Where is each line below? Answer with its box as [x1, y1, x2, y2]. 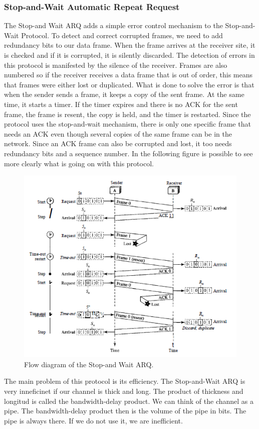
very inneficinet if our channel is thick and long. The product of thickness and [4, 385, 243, 396]
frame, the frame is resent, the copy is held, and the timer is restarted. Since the [4, 109, 251, 119]
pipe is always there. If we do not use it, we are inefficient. [4, 415, 183, 425]
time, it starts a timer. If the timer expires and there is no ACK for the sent [4, 98, 238, 109]
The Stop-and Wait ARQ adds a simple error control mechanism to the [4, 20, 223, 31]
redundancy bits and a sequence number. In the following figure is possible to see [4, 148, 253, 158]
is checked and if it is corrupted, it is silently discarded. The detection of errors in [4, 50, 255, 60]
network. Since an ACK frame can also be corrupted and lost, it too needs [4, 138, 232, 149]
